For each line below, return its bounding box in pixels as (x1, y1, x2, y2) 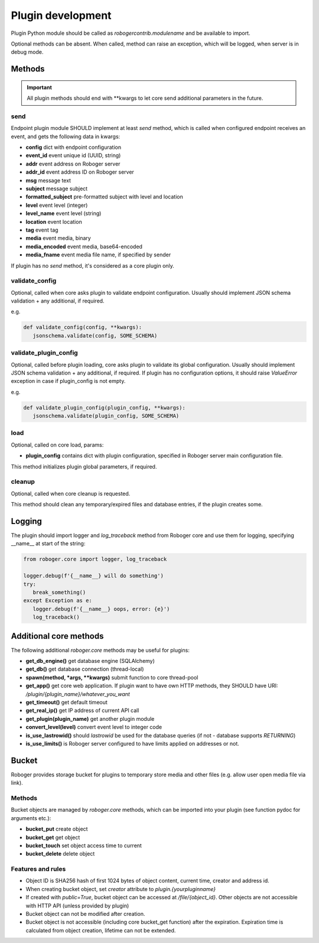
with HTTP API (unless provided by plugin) (25, 902, 129, 909)
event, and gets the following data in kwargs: (11, 133, 121, 140)
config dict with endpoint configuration (25, 144, 121, 151)
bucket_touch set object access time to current (25, 842, 142, 849)
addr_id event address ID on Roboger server (25, 168, 134, 175)
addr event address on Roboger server (25, 160, 121, 167)
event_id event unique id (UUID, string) (25, 152, 121, 159)
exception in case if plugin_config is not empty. (11, 378, 126, 385)
